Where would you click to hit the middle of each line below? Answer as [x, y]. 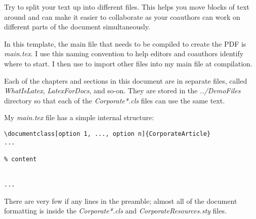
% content [20, 159]
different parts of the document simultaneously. [77, 27]
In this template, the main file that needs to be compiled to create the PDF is [125, 43]
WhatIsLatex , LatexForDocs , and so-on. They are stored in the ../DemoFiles [122, 90]
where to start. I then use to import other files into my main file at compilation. [128, 63]
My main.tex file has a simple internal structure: [79, 117]
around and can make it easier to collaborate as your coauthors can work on [122, 16]
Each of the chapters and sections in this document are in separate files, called [126, 80]
